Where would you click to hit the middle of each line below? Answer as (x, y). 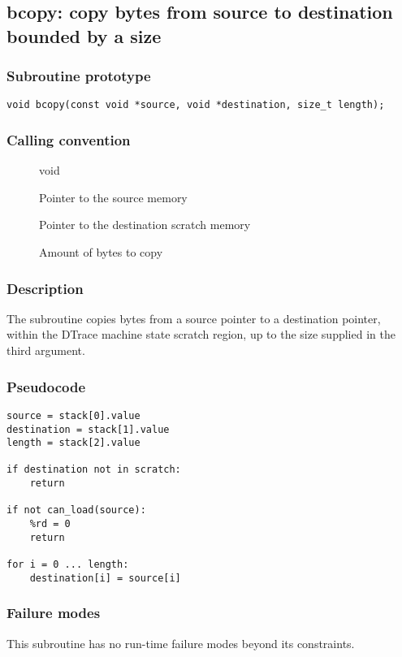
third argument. (46, 350)
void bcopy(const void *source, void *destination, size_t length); (196, 105)
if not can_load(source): (76, 510)
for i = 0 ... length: (68, 565)
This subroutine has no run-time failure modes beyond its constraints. (181, 643)
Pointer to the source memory (113, 197)
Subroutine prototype (79, 76)
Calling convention (69, 139)
